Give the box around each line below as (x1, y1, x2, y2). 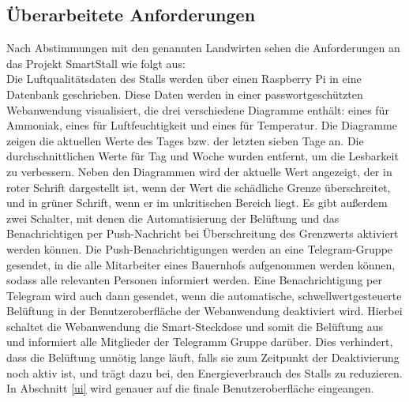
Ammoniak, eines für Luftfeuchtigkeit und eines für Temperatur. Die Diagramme (6, 117, 397, 133)
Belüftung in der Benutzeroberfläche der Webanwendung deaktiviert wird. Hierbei (6, 302, 403, 319)
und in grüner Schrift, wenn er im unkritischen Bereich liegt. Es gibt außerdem (6, 194, 388, 211)
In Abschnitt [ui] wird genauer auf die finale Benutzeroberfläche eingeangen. (6, 380, 374, 396)
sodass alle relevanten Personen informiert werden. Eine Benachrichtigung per (6, 272, 382, 288)
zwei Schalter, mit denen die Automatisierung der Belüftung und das (6, 209, 340, 226)
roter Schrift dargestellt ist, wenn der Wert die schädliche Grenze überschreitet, (6, 178, 391, 195)
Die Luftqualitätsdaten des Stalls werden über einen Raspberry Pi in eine (6, 70, 362, 87)
